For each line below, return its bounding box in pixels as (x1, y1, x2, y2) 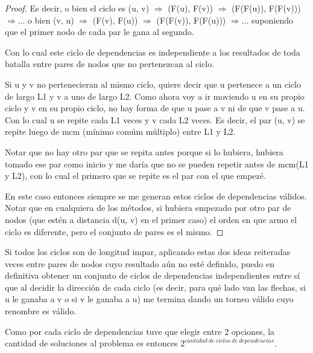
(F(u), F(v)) (168, 2, 213, 14)
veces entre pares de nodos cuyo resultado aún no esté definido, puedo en (5, 257, 274, 270)
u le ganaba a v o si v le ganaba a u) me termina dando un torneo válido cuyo (5, 293, 294, 305)
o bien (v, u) (28, 13, 74, 26)
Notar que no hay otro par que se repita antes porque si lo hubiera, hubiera (5, 145, 283, 158)
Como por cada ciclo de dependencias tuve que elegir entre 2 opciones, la (5, 325, 275, 337)
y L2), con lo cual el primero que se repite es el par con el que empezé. (5, 169, 266, 182)
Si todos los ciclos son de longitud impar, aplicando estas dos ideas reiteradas (5, 245, 291, 258)
